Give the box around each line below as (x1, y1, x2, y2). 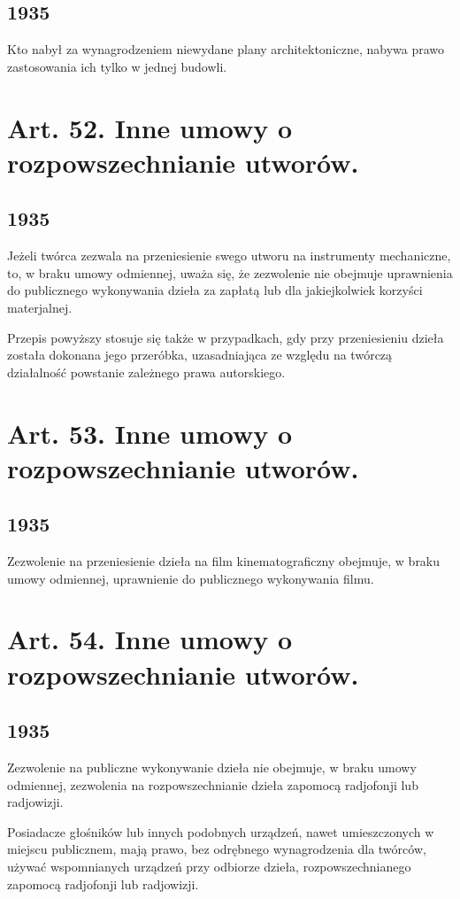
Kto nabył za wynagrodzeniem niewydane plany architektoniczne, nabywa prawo (7, 40, 445, 58)
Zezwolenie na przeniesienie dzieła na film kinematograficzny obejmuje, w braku (7, 552, 441, 570)
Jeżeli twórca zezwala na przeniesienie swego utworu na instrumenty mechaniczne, (7, 246, 451, 265)
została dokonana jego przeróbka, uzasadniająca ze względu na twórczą (7, 345, 393, 364)
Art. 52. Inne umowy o (7, 109, 293, 145)
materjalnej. (7, 298, 73, 316)
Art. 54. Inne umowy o (7, 621, 293, 657)
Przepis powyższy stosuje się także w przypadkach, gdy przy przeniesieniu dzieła (7, 328, 444, 346)
